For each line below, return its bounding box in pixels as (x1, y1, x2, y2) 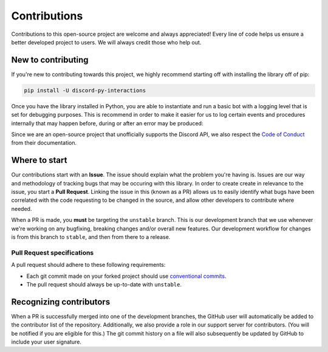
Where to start (11, 155, 67, 165)
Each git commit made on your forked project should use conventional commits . (26, 272, 227, 280)
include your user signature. (11, 338, 82, 346)
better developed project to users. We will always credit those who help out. (11, 38, 202, 46)
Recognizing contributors (11, 297, 111, 307)
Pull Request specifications (11, 248, 94, 257)
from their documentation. (11, 139, 77, 147)
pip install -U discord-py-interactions (24, 87, 146, 94)
